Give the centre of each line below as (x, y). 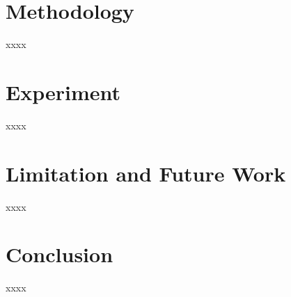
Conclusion (60, 254)
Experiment (63, 91)
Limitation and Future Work (146, 173)
